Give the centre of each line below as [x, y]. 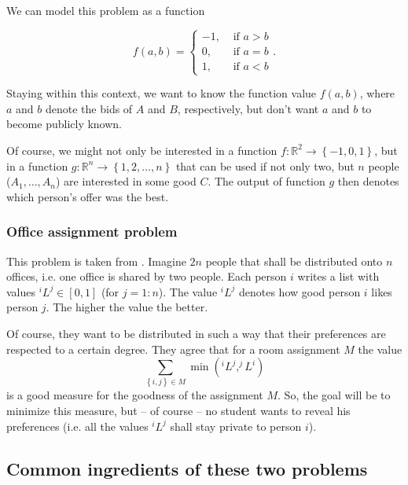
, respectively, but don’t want [248, 108]
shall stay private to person [236, 426]
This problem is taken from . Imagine [96, 261]
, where [377, 93]
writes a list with [338, 276]
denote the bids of [89, 108]
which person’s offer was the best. [88, 196]
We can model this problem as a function [106, 10]
